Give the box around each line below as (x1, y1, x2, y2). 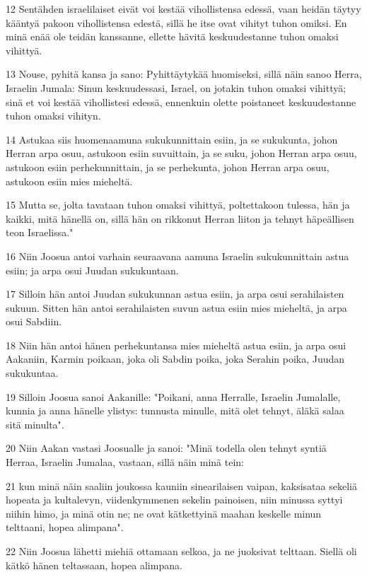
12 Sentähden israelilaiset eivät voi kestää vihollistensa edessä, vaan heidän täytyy (6, 1, 361, 16)
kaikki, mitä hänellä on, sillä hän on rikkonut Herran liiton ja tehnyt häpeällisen (6, 211, 354, 226)
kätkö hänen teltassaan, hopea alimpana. (6, 557, 182, 572)
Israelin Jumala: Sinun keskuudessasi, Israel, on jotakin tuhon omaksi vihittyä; (6, 80, 346, 95)
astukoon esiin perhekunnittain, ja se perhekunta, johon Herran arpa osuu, (6, 159, 330, 174)
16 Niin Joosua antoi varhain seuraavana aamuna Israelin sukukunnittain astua (6, 248, 349, 263)
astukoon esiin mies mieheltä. (6, 173, 133, 188)
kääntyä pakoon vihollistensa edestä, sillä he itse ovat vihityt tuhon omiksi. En (6, 15, 347, 30)
